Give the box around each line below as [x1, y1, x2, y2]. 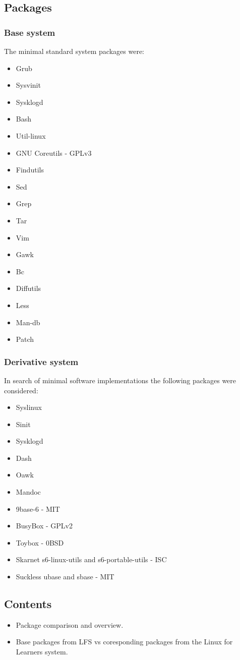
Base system [4, 26, 55, 38]
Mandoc [16, 487, 41, 497]
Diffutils [16, 283, 41, 293]
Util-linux [16, 130, 46, 141]
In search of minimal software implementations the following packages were [4, 375, 236, 385]
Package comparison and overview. [16, 619, 124, 630]
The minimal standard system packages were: [4, 46, 145, 56]
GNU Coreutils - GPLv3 [16, 147, 92, 158]
